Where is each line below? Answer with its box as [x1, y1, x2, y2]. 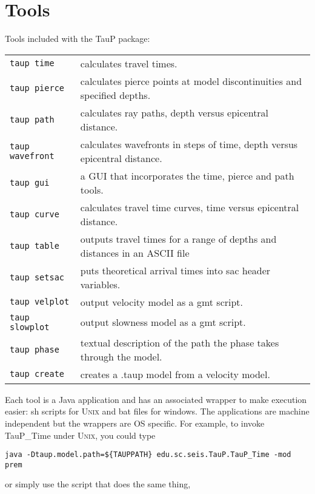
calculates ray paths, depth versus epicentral [80, 105, 269, 120]
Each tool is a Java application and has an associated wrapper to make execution [5, 393, 307, 405]
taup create [10, 369, 65, 379]
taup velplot [10, 297, 70, 307]
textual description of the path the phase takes [80, 335, 279, 350]
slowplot [10, 322, 50, 332]
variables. [80, 277, 121, 291]
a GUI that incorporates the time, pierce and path [80, 168, 294, 183]
